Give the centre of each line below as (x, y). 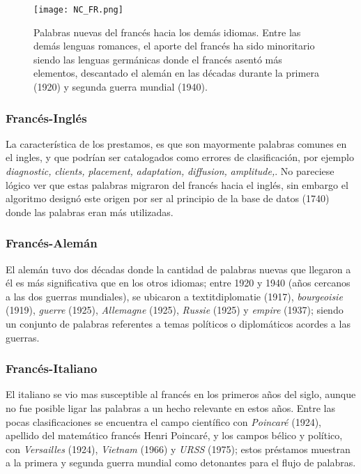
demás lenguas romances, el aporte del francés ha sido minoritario (174, 46)
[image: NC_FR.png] (78, 10)
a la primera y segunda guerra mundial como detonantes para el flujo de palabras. (181, 462)
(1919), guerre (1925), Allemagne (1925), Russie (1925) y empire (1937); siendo (175, 310)
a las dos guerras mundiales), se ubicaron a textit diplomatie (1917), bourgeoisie (174, 296)
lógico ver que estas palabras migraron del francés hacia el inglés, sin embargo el (177, 184)
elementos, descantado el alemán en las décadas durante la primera (176, 73)
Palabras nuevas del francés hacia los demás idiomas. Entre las (167, 32)
